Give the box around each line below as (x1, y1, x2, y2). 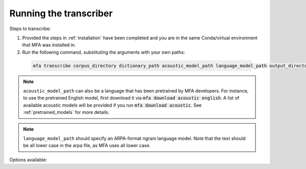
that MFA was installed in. (22, 42, 76, 48)
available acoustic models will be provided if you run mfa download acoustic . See (23, 102, 202, 108)
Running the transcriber (9, 8, 113, 19)
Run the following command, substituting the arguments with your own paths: (22, 49, 185, 55)
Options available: (9, 156, 47, 163)
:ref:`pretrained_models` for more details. (23, 109, 110, 115)
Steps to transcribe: (9, 26, 51, 32)
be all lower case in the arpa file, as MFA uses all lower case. (23, 142, 151, 149)
